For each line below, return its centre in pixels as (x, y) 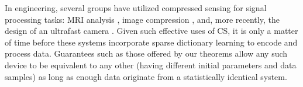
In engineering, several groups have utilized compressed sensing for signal (136, 8)
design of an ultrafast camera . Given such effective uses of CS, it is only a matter (151, 31)
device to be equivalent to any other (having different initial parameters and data (151, 65)
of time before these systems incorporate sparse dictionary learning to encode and (151, 42)
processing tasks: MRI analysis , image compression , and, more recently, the (142, 19)
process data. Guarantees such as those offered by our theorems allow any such (146, 53)
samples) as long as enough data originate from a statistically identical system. (146, 76)
